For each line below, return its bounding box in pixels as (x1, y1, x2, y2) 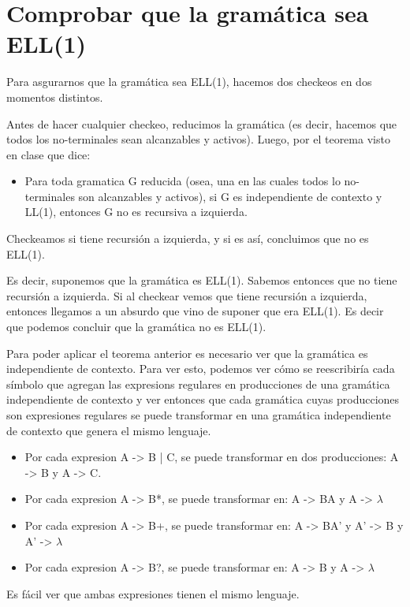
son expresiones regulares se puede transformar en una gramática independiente (6, 407, 391, 423)
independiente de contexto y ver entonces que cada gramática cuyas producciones (6, 391, 400, 408)
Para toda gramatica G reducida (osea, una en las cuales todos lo (24, 173, 341, 189)
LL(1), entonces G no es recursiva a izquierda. (24, 203, 248, 220)
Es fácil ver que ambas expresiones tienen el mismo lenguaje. (6, 585, 300, 601)
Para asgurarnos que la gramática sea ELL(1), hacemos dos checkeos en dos (6, 73, 372, 90)
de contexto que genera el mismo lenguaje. (6, 422, 211, 438)
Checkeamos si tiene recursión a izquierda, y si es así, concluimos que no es (6, 230, 369, 247)
